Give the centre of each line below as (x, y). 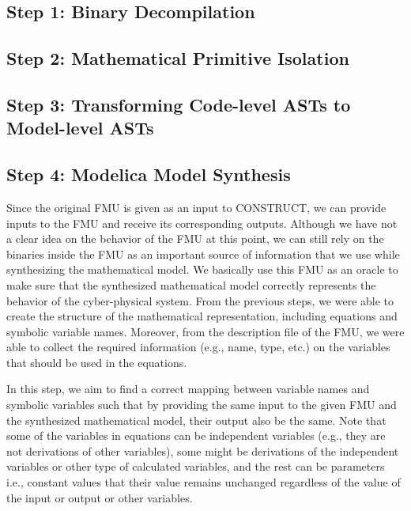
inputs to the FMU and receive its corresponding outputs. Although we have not (202, 223)
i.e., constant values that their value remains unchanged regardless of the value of (204, 482)
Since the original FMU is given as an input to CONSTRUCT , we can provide (196, 207)
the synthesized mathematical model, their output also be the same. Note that (196, 420)
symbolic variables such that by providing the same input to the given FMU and (202, 405)
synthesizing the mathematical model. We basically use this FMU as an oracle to (202, 269)
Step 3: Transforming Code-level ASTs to (179, 104)
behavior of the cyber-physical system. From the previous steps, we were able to (200, 300)
